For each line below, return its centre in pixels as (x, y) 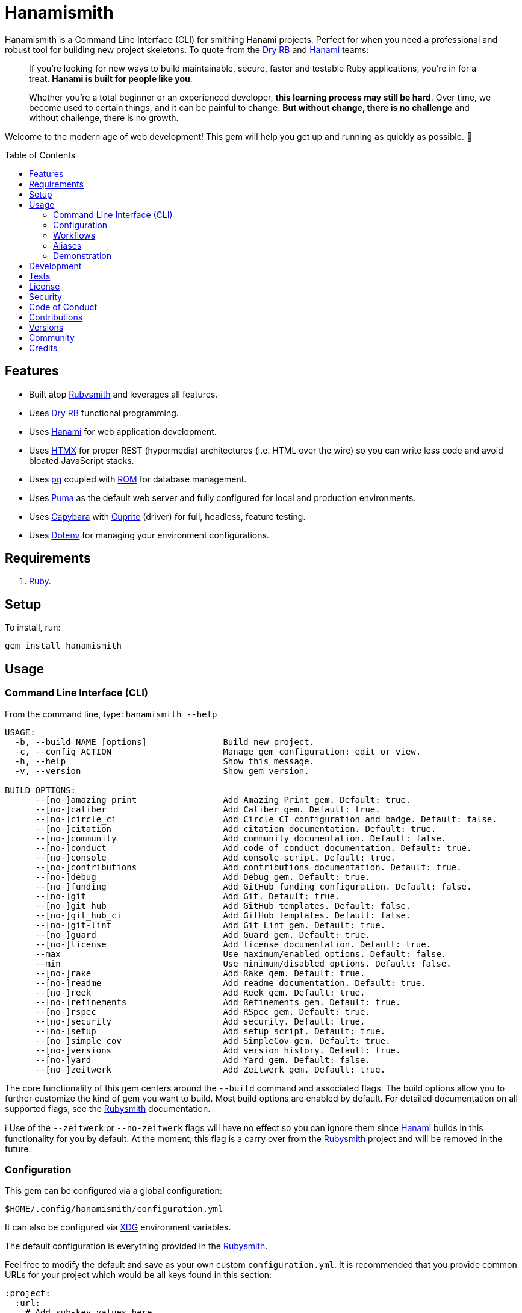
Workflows (74, 235)
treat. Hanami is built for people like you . (111, 78)
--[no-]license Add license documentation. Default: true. (233, 944)
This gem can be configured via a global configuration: (113, 1191)
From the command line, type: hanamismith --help (111, 714)
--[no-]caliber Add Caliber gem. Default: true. (208, 809)
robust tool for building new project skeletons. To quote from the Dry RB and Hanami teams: (187, 49)
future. (18, 1149)
